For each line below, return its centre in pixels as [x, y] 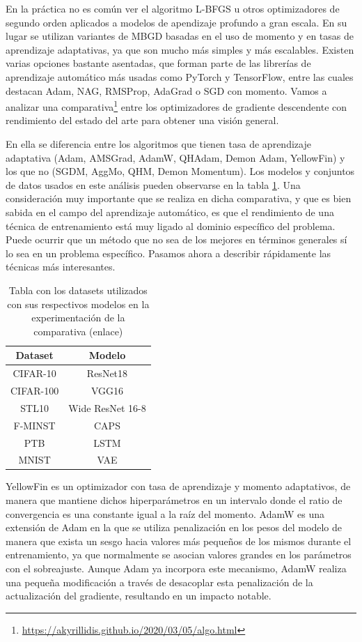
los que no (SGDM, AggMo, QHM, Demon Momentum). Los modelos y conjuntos [180, 171]
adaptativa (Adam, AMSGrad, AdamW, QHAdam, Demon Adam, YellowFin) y [175, 157]
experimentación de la [78, 318]
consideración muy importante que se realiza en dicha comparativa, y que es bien [179, 198]
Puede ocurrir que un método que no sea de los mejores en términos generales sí [176, 239]
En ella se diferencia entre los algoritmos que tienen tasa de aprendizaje [158, 144]
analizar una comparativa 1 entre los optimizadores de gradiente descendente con [176, 106]
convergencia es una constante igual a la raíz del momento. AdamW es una [165, 513]
